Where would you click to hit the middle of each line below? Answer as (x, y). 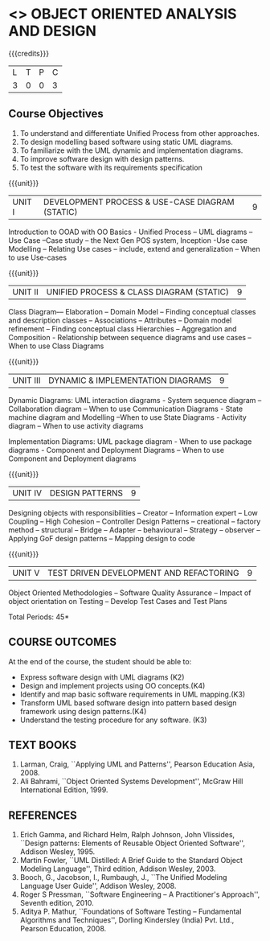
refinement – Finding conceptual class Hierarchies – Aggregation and (123, 329)
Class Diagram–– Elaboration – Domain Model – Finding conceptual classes (132, 311)
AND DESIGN (52, 31)
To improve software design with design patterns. (102, 158)
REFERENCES (43, 815)
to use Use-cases (37, 257)
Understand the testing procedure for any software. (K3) (113, 720)
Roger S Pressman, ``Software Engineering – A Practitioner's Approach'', (140, 894)
